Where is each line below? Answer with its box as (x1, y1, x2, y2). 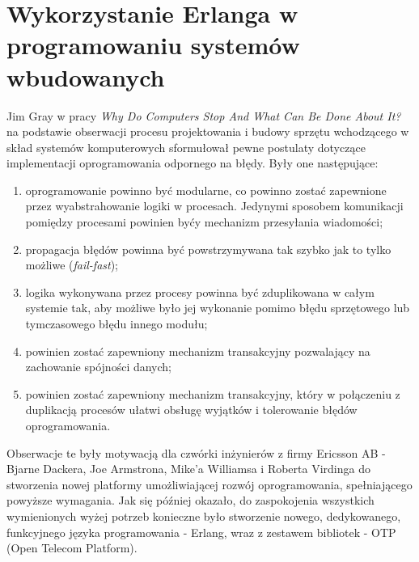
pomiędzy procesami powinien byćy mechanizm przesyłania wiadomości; (25, 213, 383, 230)
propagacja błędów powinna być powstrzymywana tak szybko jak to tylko (25, 240, 391, 257)
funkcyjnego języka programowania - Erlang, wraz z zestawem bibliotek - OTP (6, 523, 396, 540)
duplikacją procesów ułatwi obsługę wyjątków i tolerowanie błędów (25, 401, 358, 418)
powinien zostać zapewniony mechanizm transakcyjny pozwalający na (25, 342, 370, 359)
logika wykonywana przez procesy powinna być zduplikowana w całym (25, 283, 375, 300)
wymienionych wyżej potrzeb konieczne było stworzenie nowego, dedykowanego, (6, 507, 401, 524)
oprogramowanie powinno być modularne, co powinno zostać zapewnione (25, 181, 387, 198)
